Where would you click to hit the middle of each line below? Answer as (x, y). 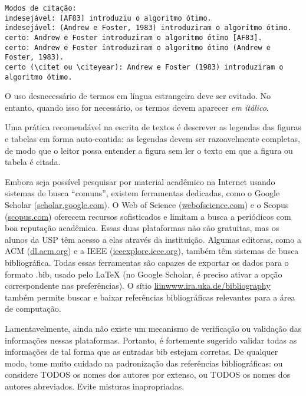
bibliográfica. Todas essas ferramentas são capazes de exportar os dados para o (147, 262)
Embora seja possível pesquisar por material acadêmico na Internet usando (140, 181)
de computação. (33, 308)
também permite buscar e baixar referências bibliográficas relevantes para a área (150, 297)
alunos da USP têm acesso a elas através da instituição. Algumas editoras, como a (153, 239)
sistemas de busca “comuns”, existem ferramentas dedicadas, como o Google (142, 193)
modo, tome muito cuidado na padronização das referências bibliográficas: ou (144, 363)
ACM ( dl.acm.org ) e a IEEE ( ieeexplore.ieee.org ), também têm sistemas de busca (152, 251)
